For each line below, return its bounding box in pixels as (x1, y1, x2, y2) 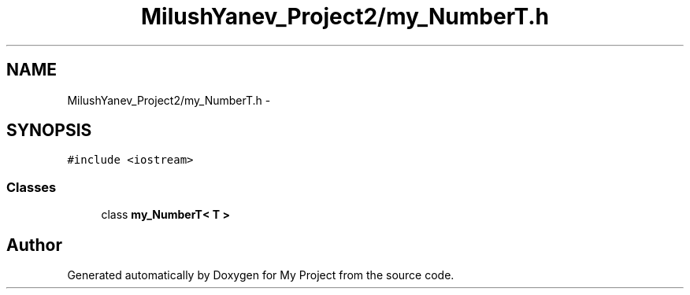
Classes (6, 179, 57, 195)
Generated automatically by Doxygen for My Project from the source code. (67, 268, 454, 282)
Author (6, 234, 62, 255)
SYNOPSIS (6, 120, 92, 141)
